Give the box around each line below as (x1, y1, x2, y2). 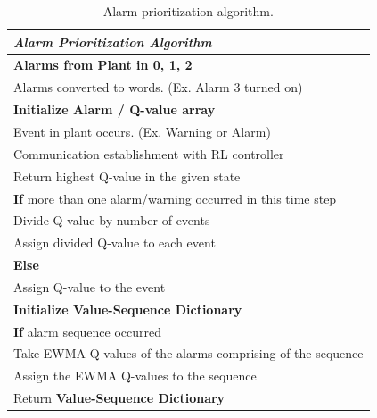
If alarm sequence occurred (13, 322, 161, 340)
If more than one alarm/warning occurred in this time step (13, 188, 337, 207)
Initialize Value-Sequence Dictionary (13, 299, 242, 318)
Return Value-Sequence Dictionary (13, 389, 225, 407)
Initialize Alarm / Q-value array (13, 100, 216, 119)
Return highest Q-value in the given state (13, 166, 241, 185)
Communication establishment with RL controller (13, 144, 284, 163)
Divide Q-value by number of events (13, 211, 210, 230)
